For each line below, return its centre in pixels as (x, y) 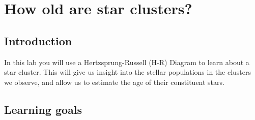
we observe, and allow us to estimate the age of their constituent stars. (114, 82)
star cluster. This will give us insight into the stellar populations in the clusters (128, 72)
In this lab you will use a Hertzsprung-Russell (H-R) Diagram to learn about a (127, 62)
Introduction (38, 40)
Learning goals (43, 109)
